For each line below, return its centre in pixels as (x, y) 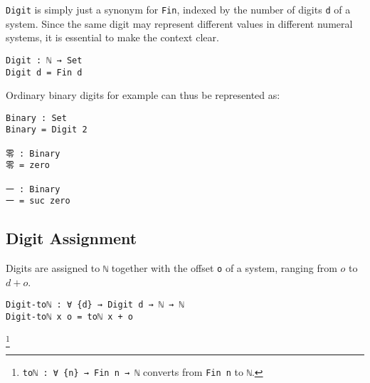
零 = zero (28, 166)
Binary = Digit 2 (47, 130)
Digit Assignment (72, 238)
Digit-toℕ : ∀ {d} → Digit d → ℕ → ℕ (95, 305)
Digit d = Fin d (44, 72)
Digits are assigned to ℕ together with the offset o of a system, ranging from (171, 268)
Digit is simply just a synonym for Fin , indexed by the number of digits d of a (178, 9)
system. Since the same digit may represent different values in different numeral (179, 23)
